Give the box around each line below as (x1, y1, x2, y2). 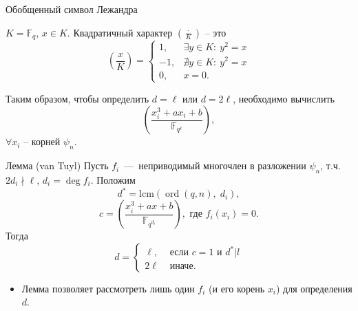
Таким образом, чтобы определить (6, 91, 149, 105)
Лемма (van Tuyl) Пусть (6, 158, 109, 173)
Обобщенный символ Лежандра (6, 2, 138, 16)
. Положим (90, 172, 136, 186)
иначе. (169, 261, 196, 272)
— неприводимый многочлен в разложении (124, 158, 306, 173)
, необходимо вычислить (233, 91, 335, 105)
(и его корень (209, 281, 265, 295)
